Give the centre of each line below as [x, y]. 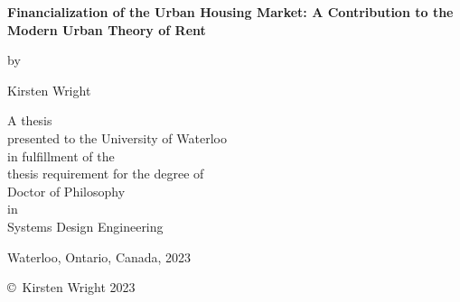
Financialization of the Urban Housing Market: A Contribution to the [230, 12]
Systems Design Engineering [85, 226]
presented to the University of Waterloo [117, 137]
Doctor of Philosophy [66, 191]
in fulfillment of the [61, 156]
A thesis [30, 120]
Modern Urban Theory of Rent [107, 29]
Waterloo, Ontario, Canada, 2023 [99, 256]
